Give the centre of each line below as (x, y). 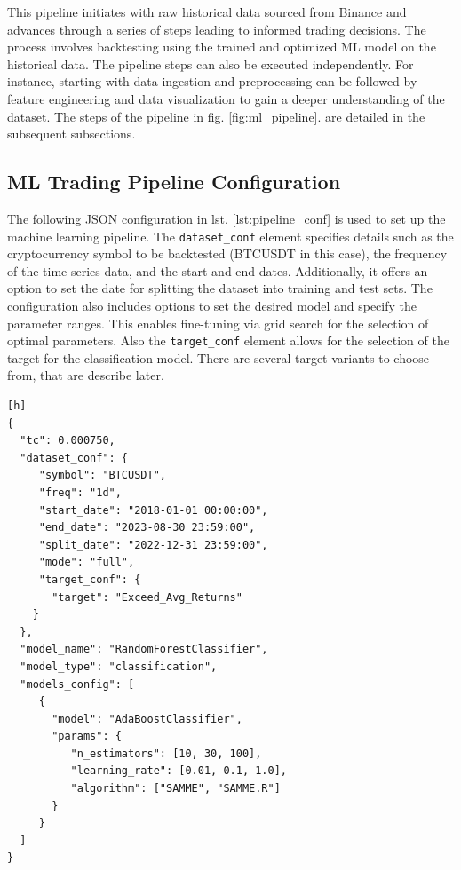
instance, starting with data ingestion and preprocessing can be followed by (212, 81)
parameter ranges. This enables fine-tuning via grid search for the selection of (218, 323)
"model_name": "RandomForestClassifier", (144, 649)
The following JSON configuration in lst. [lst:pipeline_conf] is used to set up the (227, 218)
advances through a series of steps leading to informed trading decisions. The (217, 29)
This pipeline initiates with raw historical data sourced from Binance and (207, 12)
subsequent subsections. (72, 134)
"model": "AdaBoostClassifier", (147, 719)
